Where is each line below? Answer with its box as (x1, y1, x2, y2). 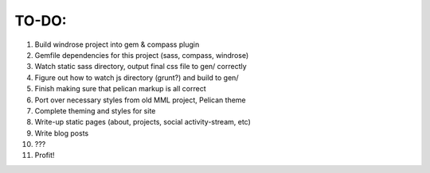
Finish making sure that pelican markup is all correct (34, 84, 206, 94)
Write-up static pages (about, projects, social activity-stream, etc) (34, 117, 251, 127)
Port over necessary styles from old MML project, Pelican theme (34, 95, 246, 105)
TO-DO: (14, 12, 67, 29)
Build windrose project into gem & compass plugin (34, 40, 200, 49)
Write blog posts (34, 128, 89, 138)
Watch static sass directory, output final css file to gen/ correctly (34, 62, 247, 71)
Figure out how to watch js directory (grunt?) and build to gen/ (34, 72, 239, 83)
